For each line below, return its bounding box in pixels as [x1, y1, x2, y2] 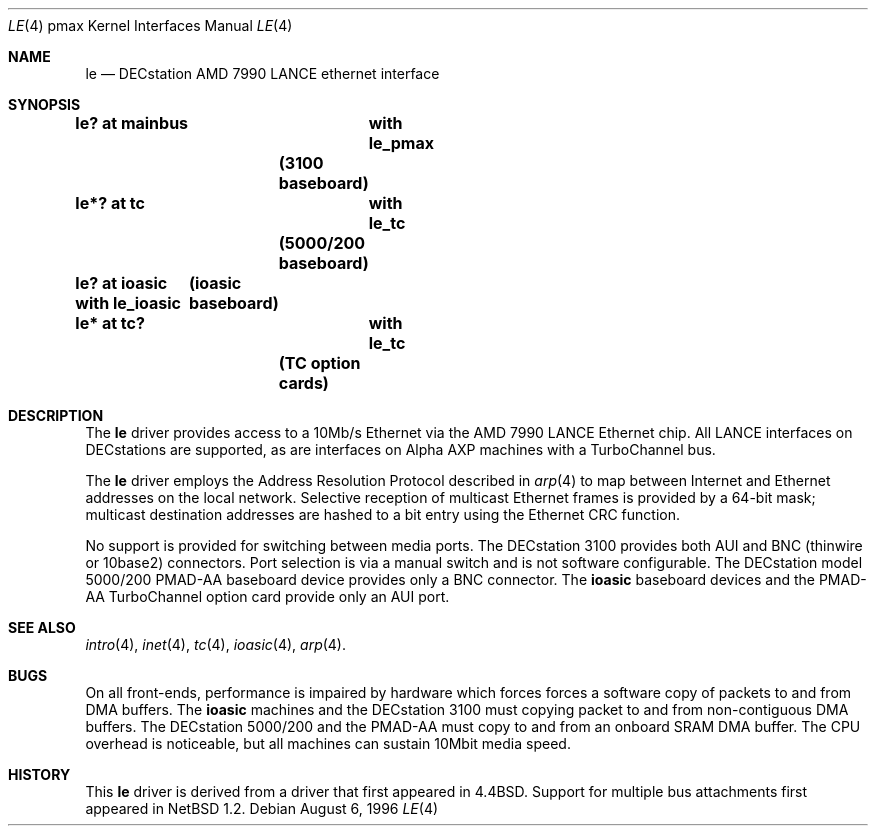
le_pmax [368, 133, 434, 153]
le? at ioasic [75, 273, 168, 293]
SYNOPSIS [8, 96, 81, 113]
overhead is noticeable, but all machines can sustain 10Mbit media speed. [85, 735, 571, 752]
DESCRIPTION [8, 407, 104, 424]
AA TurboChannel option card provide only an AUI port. [85, 588, 450, 605]
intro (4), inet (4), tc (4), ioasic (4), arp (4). [85, 636, 347, 653]
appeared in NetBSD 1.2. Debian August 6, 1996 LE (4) [85, 800, 439, 817]
